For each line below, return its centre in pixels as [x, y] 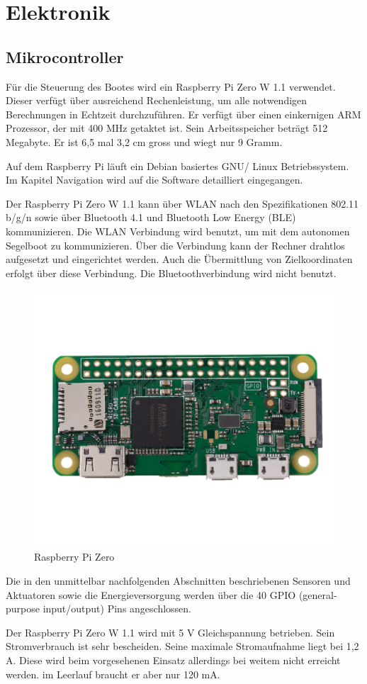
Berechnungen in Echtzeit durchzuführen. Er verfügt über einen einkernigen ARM [183, 114]
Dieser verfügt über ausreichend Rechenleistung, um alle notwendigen [157, 100]
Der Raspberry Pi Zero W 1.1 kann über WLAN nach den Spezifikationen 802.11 [182, 203]
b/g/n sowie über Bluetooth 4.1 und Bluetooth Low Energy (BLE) [151, 217]
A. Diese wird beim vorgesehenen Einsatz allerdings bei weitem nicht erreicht [173, 660]
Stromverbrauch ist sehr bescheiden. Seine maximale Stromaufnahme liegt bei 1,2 [182, 646]
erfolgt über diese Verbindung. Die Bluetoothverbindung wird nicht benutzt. [171, 273]
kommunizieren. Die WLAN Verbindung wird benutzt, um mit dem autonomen [178, 231]
